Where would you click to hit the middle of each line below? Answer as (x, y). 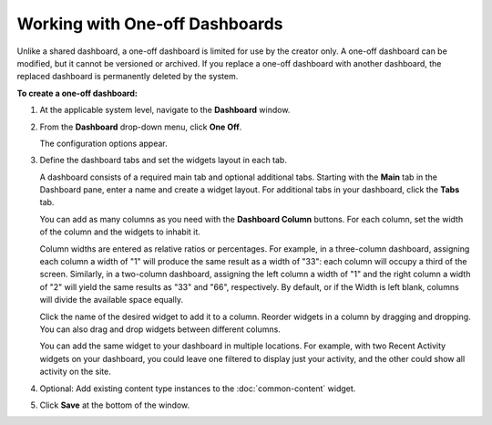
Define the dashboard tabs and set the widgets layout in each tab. (163, 161)
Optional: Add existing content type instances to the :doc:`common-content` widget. (198, 389)
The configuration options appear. (103, 143)
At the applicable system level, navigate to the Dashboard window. (165, 110)
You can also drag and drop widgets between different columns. (160, 329)
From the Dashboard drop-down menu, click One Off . (141, 127)
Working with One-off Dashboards (150, 24)
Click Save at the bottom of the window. (115, 405)
